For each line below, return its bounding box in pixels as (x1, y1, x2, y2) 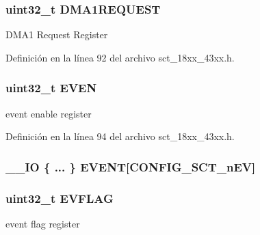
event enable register (5, 106, 92, 120)
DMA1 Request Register (5, 27, 108, 42)
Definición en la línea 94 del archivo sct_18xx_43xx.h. (5, 129, 235, 143)
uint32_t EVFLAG (5, 189, 114, 206)
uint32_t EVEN (5, 79, 97, 96)
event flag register (5, 216, 80, 230)
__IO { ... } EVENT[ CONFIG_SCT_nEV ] (5, 158, 256, 175)
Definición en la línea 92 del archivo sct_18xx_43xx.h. (5, 50, 235, 64)
